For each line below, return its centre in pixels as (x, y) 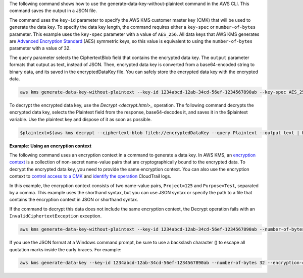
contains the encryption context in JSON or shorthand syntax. (74, 200)
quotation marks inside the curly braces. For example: (65, 249)
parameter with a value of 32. (40, 48)
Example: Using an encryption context (50, 146)
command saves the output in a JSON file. (53, 11)
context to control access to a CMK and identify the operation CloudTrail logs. (90, 176)
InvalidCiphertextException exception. (56, 216)
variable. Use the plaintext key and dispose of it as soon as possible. (81, 119)
